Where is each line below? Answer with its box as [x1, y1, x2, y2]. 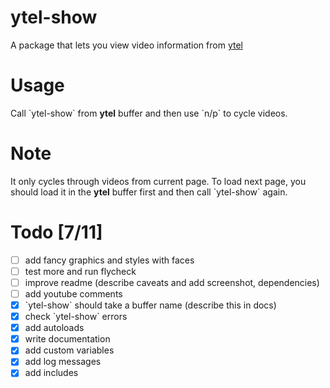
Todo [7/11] [10, 221, 103, 243]
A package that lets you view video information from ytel [10, 39, 243, 51]
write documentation [24, 333, 111, 345]
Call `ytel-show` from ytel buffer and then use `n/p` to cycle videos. [10, 107, 288, 119]
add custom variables [24, 344, 115, 356]
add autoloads [24, 322, 85, 334]
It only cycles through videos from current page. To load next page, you [10, 175, 307, 187]
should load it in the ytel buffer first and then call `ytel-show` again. [10, 186, 288, 198]
